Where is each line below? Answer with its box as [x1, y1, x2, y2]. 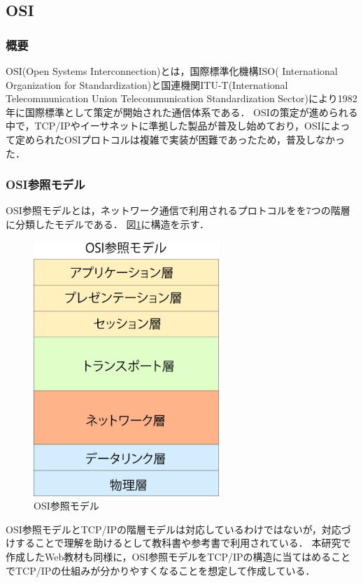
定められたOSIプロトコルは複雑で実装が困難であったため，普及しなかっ [15, 132, 345, 146]
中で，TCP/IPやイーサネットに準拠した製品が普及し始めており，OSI [6, 118, 321, 133]
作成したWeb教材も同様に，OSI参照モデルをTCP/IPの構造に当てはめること [6, 549, 351, 564]
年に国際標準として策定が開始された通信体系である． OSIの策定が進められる [6, 104, 358, 119]
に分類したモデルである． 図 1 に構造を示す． [6, 216, 209, 231]
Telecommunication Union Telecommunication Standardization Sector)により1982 [6, 91, 357, 106]
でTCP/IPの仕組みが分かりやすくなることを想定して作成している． [6, 563, 315, 577]
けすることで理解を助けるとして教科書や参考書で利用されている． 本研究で [6, 535, 351, 550]
